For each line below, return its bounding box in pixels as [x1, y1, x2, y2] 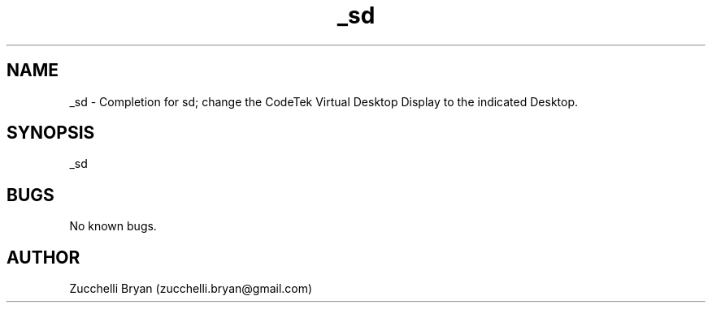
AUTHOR [7, 247, 80, 268]
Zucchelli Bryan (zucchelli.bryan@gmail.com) [69, 281, 313, 296]
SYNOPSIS [7, 122, 95, 144]
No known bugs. [69, 219, 157, 234]
